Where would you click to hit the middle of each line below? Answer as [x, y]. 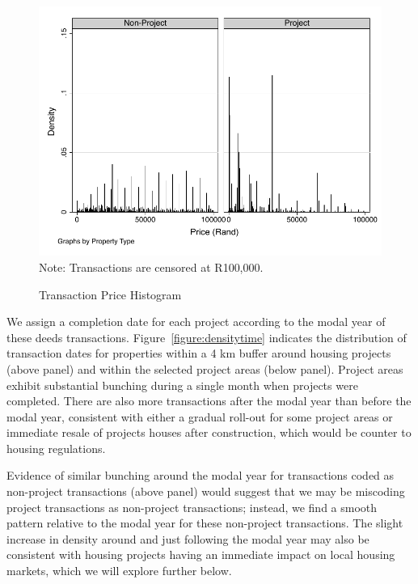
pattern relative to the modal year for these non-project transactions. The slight [205, 523]
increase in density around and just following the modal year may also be [188, 538]
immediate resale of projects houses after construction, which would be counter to [209, 432]
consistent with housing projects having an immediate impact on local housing [201, 554]
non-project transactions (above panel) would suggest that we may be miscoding [206, 491]
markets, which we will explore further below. [119, 571]
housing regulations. [56, 448]
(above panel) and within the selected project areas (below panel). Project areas [205, 368]
